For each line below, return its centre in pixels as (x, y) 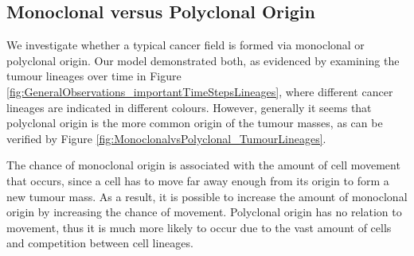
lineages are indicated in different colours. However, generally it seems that (189, 107)
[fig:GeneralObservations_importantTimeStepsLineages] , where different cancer (200, 91)
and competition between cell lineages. (100, 243)
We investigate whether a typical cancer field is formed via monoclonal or (186, 45)
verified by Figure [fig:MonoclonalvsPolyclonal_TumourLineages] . (166, 138)
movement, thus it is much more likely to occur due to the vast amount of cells (199, 227)
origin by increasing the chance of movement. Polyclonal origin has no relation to (204, 212)
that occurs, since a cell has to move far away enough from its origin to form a (198, 180)
